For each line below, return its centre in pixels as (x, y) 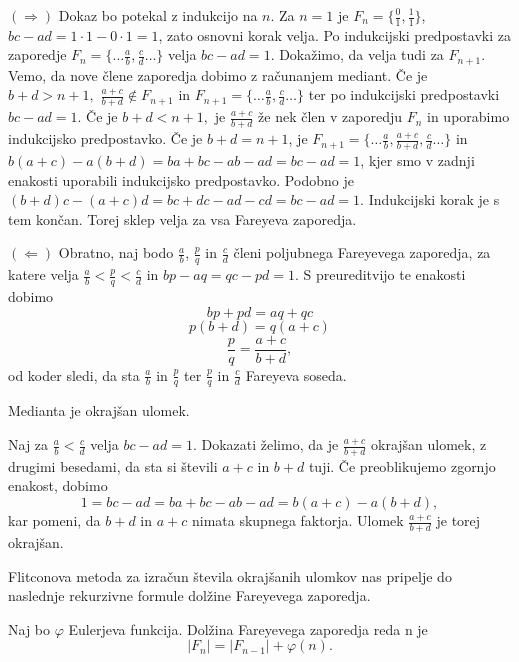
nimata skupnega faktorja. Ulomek (297, 520)
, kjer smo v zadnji (417, 159)
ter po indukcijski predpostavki (404, 94)
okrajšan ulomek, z (429, 444)
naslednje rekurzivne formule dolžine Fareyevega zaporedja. (189, 595)
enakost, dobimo (58, 485)
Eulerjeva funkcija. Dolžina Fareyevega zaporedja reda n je (248, 628)
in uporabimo (468, 116)
